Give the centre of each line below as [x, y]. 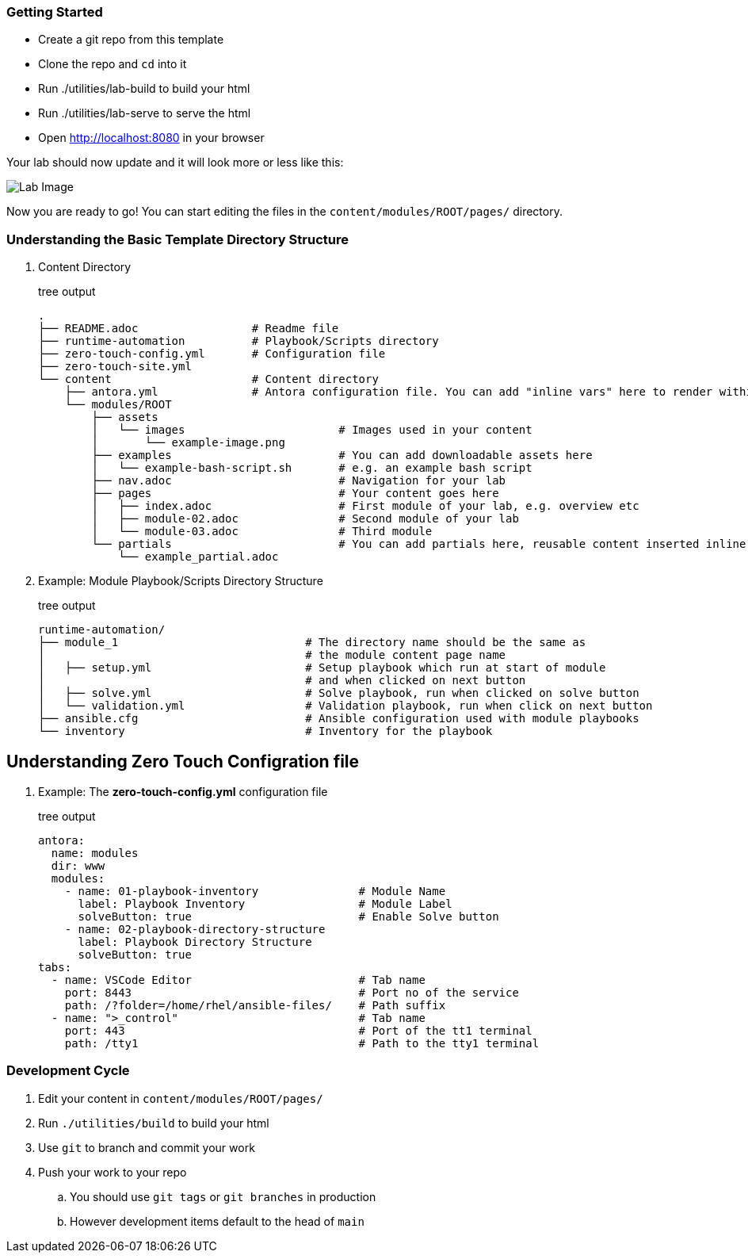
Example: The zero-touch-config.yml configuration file [183, 791]
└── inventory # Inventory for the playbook [265, 731]
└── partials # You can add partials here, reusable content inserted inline [419, 544]
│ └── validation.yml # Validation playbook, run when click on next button [345, 706]
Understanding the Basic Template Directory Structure [177, 239]
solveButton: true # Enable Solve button [288, 916]
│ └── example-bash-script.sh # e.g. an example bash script [312, 468]
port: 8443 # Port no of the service [292, 992]
